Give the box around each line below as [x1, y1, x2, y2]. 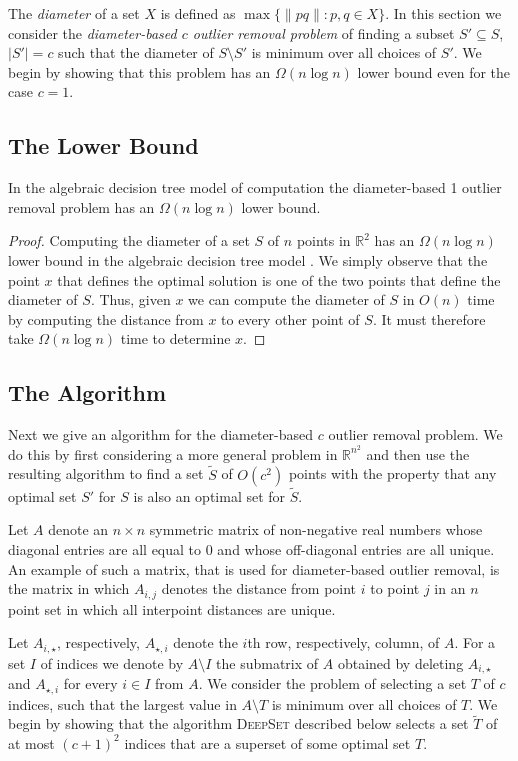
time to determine [120, 328, 231, 349]
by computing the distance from [8, 308, 204, 329]
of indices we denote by [40, 652, 184, 673]
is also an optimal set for [133, 485, 286, 506]
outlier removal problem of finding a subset [192, 22, 455, 43]
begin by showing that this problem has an [8, 61, 271, 82]
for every [63, 673, 118, 694]
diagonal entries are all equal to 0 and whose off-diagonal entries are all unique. [8, 538, 495, 559]
